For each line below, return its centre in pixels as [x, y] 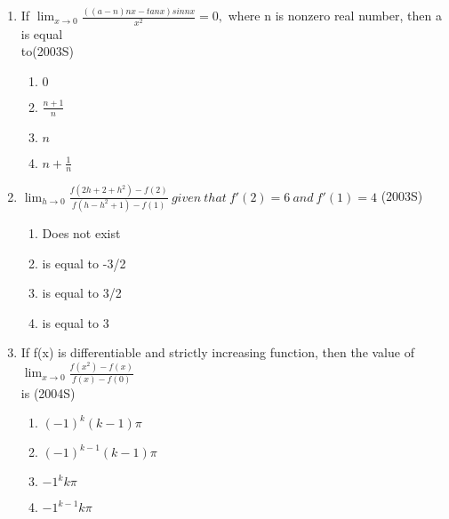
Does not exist [81, 232]
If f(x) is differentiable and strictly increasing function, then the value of [217, 352]
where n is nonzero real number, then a [335, 16]
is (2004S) [48, 392]
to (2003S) [47, 51]
